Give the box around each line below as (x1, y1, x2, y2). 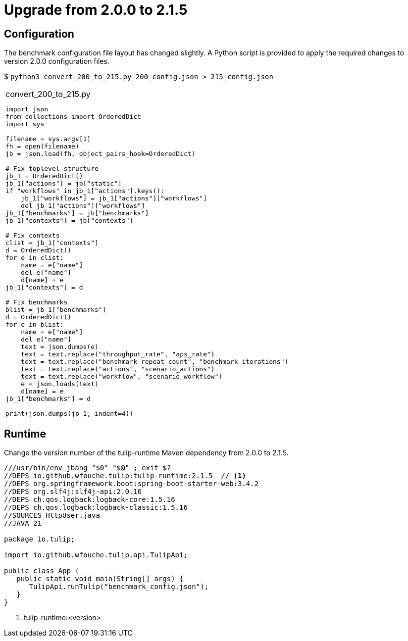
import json (5, 105, 49, 113)
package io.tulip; (4, 535, 75, 543)
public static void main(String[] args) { (16, 575, 184, 583)
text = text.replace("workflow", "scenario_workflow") (21, 373, 223, 381)
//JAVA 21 (4, 519, 42, 528)
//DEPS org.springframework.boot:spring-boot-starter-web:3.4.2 (4, 480, 259, 488)
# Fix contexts (5, 232, 60, 240)
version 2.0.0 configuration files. (4, 57, 109, 66)
